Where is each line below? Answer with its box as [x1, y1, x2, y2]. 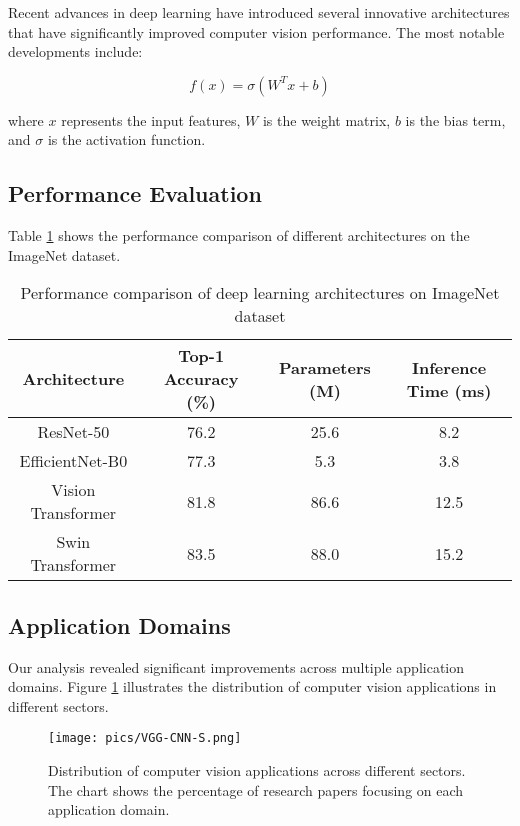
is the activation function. [47, 129, 206, 150]
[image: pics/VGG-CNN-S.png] [48, 731, 242, 746]
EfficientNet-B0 [19, 449, 128, 473]
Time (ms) [406, 378, 492, 402]
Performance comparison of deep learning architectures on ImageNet [20, 281, 500, 305]
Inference [412, 355, 487, 379]
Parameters [279, 355, 371, 379]
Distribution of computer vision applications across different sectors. [48, 760, 466, 780]
